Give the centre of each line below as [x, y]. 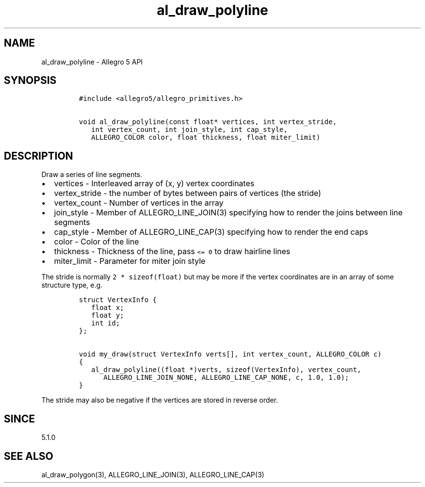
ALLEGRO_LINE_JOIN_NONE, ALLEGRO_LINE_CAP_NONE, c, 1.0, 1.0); [226, 378]
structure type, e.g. [72, 285]
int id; [106, 323]
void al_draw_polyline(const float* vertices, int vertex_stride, [208, 122]
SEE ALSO [29, 456]
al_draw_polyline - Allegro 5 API [92, 62]
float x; [108, 308]
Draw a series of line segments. [92, 175]
